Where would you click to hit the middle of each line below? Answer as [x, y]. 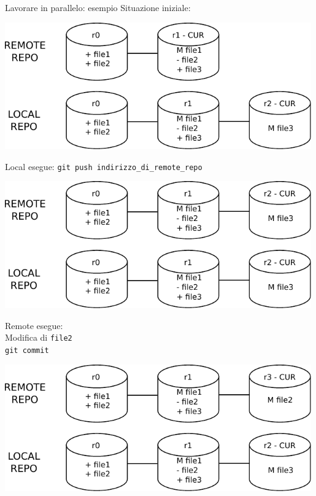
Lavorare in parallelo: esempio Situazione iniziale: [98, 7]
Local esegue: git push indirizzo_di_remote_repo [104, 166]
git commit [27, 350]
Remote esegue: [34, 325]
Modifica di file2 [39, 337]
